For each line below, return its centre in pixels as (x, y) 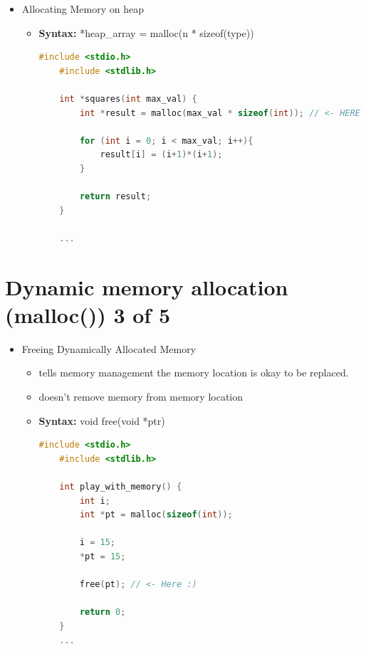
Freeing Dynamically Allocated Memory (109, 348)
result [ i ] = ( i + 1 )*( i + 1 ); (161, 155)
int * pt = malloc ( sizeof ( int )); (156, 515)
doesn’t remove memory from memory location (141, 396)
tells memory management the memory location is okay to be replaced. (194, 373)
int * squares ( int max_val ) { (128, 99)
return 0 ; (103, 612)
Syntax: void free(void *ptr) (102, 420)
